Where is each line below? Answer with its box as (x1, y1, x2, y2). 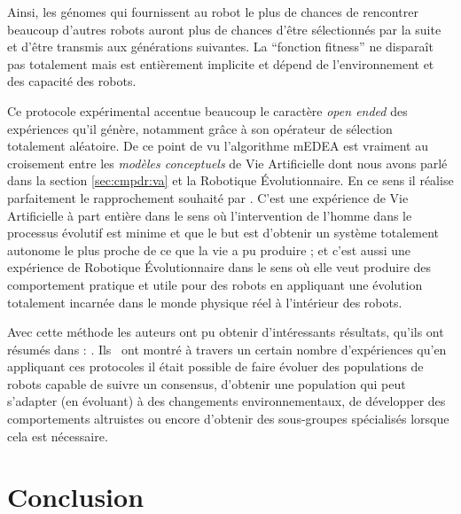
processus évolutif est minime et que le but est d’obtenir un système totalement (7, 223, 440, 242)
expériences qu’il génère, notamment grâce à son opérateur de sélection (7, 119, 393, 137)
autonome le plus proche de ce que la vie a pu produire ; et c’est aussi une (7, 240, 410, 259)
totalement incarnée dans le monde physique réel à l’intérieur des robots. (7, 292, 402, 311)
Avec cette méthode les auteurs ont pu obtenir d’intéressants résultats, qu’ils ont (7, 323, 444, 341)
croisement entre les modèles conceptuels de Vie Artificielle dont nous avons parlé (7, 153, 448, 172)
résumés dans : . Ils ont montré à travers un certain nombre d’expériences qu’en (7, 339, 447, 358)
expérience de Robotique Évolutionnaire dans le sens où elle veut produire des (7, 258, 432, 276)
